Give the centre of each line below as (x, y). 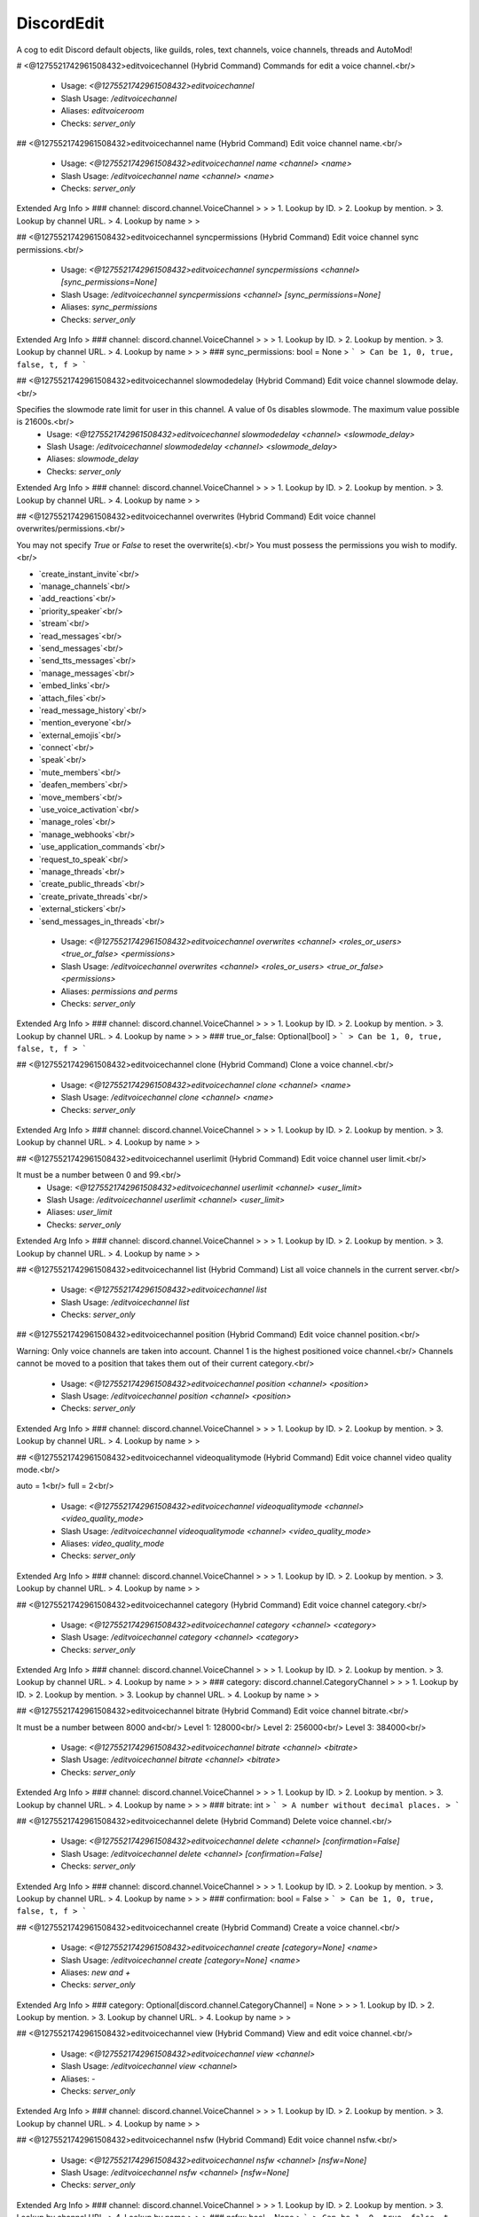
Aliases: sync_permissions (109, 307)
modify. (444, 544)
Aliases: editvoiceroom (102, 111)
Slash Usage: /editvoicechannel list (125, 1302)
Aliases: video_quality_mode (112, 1543)
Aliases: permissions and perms (119, 991)
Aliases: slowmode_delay (93, 459)
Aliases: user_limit (79, 1212)
